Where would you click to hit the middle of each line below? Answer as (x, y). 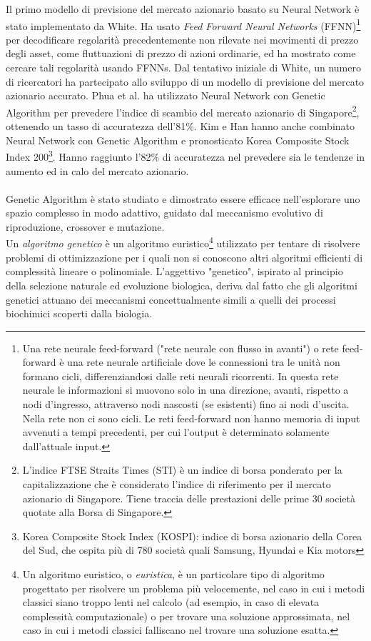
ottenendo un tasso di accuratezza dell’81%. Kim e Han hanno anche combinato (181, 126)
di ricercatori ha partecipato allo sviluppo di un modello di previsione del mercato (185, 81)
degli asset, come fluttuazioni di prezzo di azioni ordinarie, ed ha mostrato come (181, 53)
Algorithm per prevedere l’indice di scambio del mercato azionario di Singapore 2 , (183, 111)
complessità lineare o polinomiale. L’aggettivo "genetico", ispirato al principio (174, 271)
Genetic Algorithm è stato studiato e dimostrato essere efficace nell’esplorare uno (183, 198)
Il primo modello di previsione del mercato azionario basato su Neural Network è (183, 9)
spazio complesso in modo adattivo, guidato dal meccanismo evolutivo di (164, 213)
